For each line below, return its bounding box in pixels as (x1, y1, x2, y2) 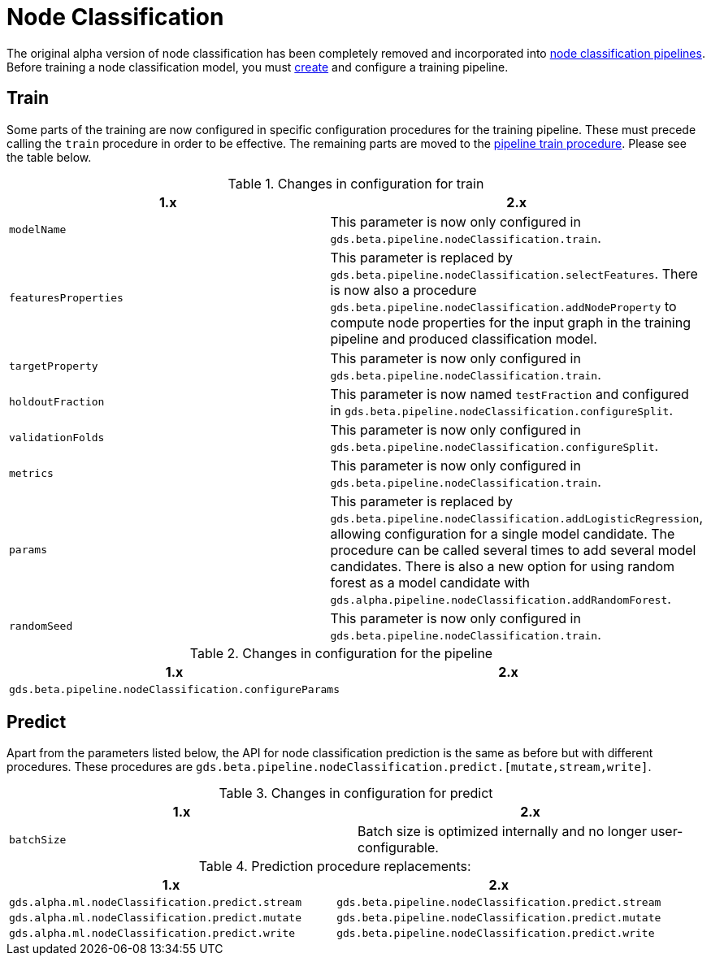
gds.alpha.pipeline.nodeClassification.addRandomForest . (330, 590, 671, 607)
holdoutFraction (9, 396, 105, 409)
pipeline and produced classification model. (330, 330, 597, 347)
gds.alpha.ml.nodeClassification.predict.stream (9, 896, 302, 909)
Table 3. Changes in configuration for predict (219, 785, 493, 802)
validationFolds (9, 431, 105, 444)
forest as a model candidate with (330, 574, 531, 591)
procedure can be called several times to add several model (330, 541, 696, 558)
